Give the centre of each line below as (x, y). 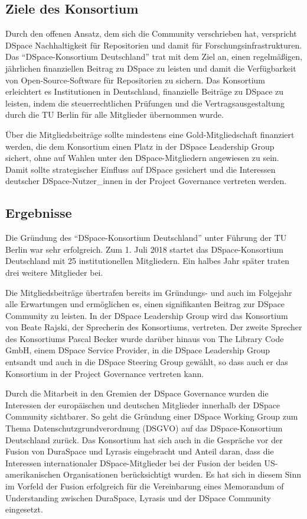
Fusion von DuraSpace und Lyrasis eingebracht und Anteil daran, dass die (140, 451)
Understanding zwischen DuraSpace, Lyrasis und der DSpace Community (138, 497)
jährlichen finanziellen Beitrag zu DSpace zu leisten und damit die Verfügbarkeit (151, 68)
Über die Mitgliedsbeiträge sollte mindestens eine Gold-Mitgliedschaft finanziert (150, 134)
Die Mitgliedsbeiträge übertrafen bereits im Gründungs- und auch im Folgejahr (149, 292)
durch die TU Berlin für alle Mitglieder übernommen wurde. (115, 115)
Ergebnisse (39, 213)
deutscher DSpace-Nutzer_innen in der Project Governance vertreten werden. (146, 181)
